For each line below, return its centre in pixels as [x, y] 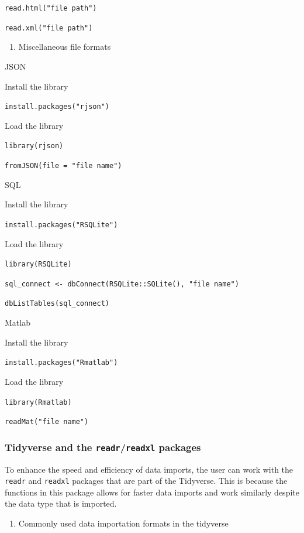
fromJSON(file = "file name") [63, 166]
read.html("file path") [51, 8]
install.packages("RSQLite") [61, 225]
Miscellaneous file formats [65, 47]
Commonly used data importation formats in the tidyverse [123, 523]
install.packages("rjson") [57, 107]
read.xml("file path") [49, 28]
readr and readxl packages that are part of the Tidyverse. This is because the [146, 481]
